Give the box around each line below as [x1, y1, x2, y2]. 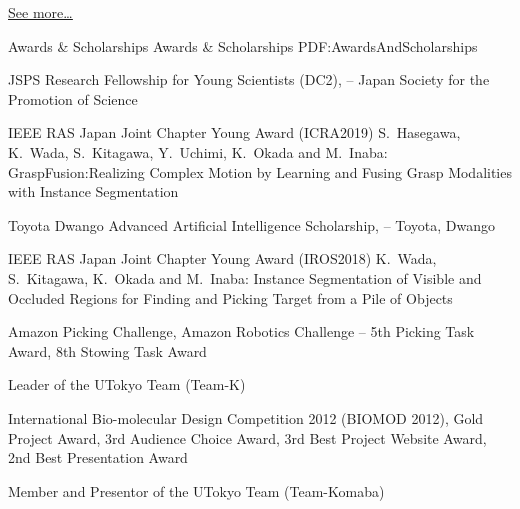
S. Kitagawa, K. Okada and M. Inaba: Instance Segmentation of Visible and [8, 267, 482, 288]
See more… [8, 2, 73, 22]
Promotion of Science [8, 88, 138, 109]
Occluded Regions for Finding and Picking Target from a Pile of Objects [8, 287, 453, 308]
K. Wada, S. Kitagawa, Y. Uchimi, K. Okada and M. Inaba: [8, 141, 388, 162]
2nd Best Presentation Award [8, 447, 188, 468]
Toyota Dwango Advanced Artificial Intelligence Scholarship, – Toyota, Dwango [8, 214, 496, 235]
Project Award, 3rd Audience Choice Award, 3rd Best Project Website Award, [8, 427, 487, 448]
